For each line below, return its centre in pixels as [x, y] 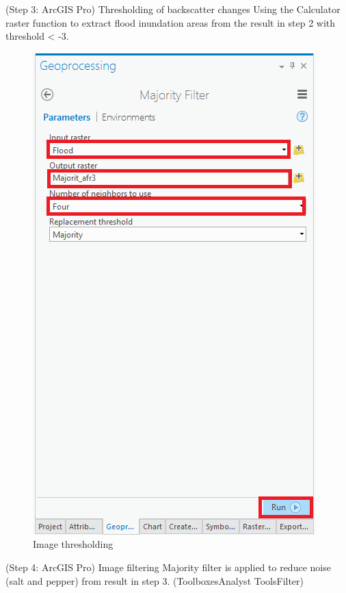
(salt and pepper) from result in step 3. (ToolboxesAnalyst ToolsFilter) [155, 580]
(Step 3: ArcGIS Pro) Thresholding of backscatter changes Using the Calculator [173, 9]
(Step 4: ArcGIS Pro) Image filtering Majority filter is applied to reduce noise [168, 567]
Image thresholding [73, 544]
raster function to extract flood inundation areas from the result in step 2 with [171, 22]
